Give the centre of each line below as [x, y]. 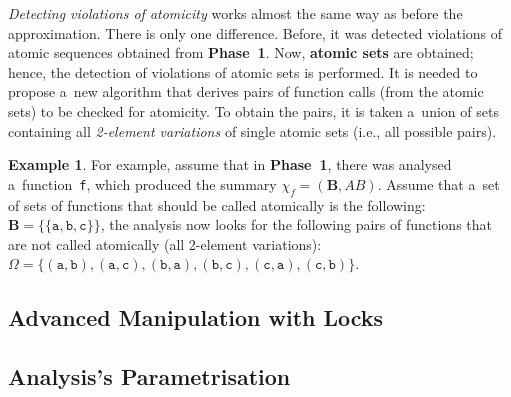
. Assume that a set [438, 183]
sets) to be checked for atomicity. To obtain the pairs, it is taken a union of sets [253, 110]
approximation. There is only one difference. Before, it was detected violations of [255, 32]
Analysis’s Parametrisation [149, 376]
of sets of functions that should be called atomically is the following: [217, 204]
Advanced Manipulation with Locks [196, 317]
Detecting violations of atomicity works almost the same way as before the [235, 13]
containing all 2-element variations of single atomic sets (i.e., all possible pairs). [252, 130]
